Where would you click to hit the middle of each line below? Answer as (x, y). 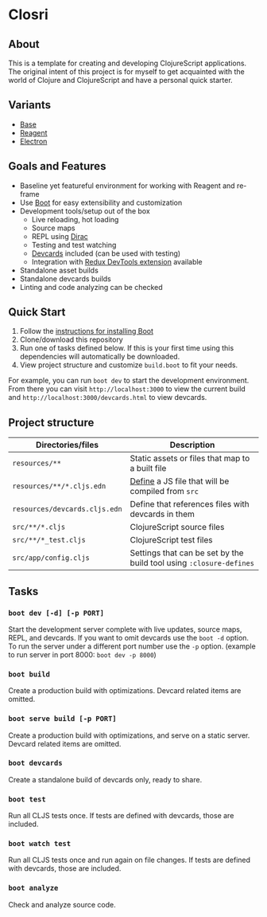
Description (192, 445)
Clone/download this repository (71, 339)
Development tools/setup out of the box (85, 211)
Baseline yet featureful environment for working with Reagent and (128, 186)
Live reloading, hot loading (75, 219)
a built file (148, 468)
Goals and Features (57, 166)
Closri (29, 15)
